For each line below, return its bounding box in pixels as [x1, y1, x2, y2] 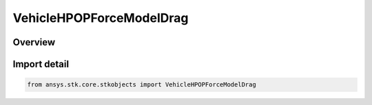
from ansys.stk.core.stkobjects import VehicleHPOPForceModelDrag [27, 81, 256, 89]
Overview [12, 36, 56, 48]
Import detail [12, 58, 69, 70]
